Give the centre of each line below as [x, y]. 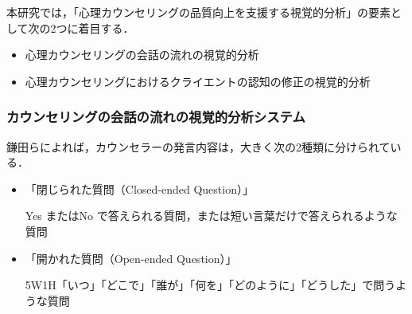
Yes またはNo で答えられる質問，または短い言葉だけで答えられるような [211, 216]
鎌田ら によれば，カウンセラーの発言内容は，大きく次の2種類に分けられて [198, 146]
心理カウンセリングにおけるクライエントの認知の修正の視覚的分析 [198, 81]
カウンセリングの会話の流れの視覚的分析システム [156, 117]
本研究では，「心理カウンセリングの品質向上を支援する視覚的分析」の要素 [198, 12]
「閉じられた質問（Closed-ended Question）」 [139, 188]
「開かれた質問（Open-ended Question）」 [131, 258]
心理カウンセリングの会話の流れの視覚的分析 [142, 55]
